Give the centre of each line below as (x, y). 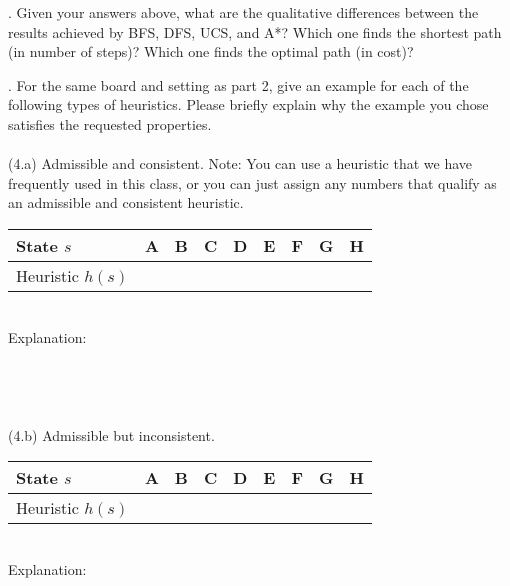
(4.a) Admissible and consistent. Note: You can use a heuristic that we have (240, 163)
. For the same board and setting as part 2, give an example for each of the (238, 84)
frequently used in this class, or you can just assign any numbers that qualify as (252, 182)
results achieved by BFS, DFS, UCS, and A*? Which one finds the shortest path (255, 31)
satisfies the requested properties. (110, 123)
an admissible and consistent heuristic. (126, 202)
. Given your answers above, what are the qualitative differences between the (243, 12)
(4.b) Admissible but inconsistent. (111, 434)
